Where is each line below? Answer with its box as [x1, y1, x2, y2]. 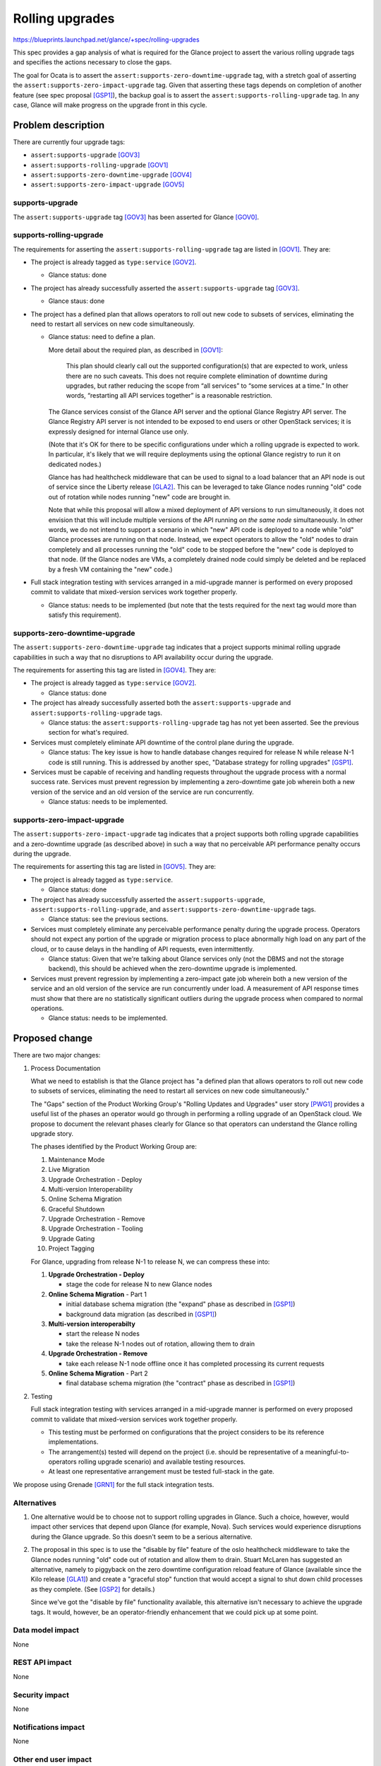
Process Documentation [30, 1064, 101, 1072]
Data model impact [13, 1625, 80, 1635]
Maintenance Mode [48, 1155, 105, 1163]
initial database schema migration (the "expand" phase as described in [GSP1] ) [66, 1300, 296, 1308]
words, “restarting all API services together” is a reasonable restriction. [66, 391, 273, 400]
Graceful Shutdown [48, 1204, 105, 1213]
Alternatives [13, 1498, 56, 1507]
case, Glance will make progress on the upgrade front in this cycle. [13, 100, 207, 109]
